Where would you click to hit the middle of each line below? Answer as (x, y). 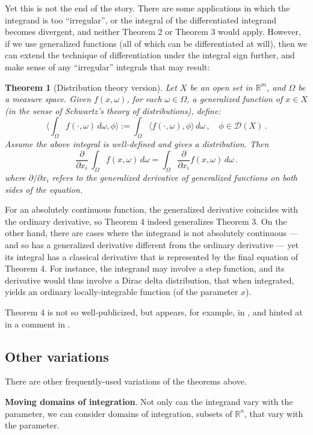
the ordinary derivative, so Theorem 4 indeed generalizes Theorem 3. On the (146, 221)
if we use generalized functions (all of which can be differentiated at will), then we (156, 43)
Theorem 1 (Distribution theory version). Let (91, 87)
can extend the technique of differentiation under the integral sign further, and (150, 55)
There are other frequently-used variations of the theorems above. (126, 381)
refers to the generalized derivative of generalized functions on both (175, 177)
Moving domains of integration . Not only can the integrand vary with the (149, 401)
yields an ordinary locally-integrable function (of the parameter (122, 292)
